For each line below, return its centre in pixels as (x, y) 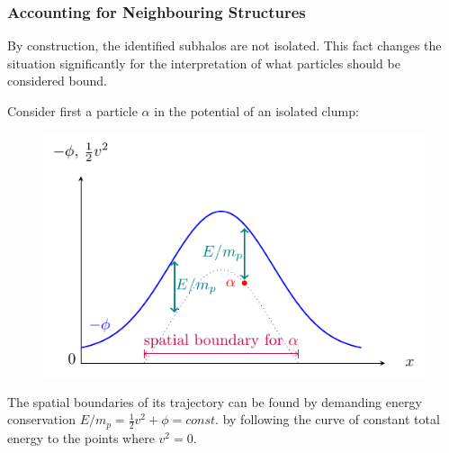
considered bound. (57, 81)
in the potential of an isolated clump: (256, 111)
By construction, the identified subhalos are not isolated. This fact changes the (224, 45)
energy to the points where (81, 437)
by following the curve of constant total (331, 419)
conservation (41, 419)
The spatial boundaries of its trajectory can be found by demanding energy (215, 401)
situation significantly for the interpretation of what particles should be (204, 63)
